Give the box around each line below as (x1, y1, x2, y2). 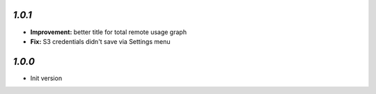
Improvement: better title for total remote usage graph (30, 28, 187, 36)
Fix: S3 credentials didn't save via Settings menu (30, 37, 171, 45)
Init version (30, 74, 63, 82)
